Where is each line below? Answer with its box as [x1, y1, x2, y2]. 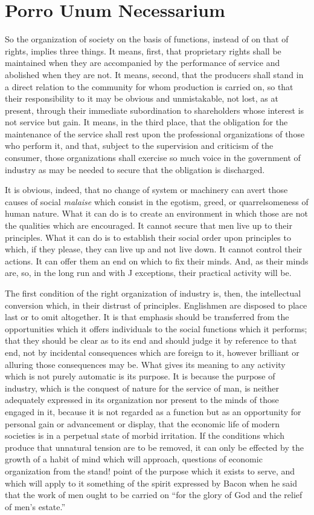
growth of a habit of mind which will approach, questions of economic [5, 453, 263, 465]
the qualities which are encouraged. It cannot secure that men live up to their [5, 219, 292, 232]
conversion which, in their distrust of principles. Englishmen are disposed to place [5, 298, 307, 311]
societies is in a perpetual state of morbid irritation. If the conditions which [5, 429, 284, 442]
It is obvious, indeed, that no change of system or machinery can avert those [5, 183, 288, 196]
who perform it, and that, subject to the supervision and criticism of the [5, 139, 274, 152]
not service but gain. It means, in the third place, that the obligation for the [5, 116, 288, 128]
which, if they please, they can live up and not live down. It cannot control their [5, 243, 303, 255]
